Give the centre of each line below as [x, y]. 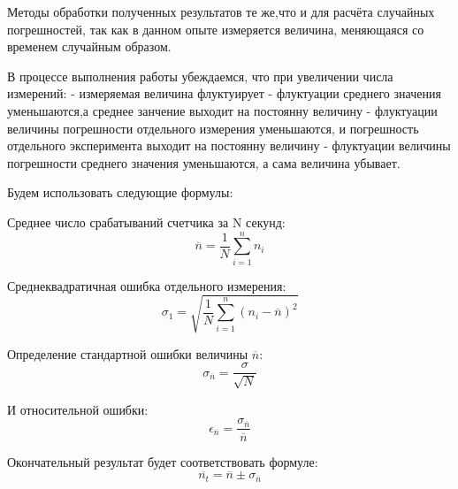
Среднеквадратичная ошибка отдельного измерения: [147, 285]
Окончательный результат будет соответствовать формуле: [163, 461]
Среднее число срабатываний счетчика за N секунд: [146, 222]
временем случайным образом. [89, 46]
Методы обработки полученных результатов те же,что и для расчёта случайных [221, 11]
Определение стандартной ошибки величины [128, 353]
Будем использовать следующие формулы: [120, 192]
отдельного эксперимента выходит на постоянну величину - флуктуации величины [229, 145]
